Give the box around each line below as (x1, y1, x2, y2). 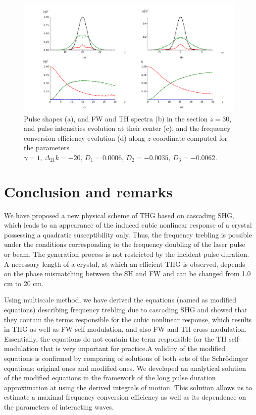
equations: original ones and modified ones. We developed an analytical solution (4, 362, 246, 373)
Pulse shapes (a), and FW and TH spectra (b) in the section (24, 113, 208, 123)
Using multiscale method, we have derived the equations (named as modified (4, 295, 236, 305)
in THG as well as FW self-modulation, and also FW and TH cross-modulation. (4, 324, 247, 334)
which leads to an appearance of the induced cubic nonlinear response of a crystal (4, 220, 252, 230)
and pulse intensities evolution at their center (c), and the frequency (24, 123, 231, 133)
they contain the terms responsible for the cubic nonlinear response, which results (4, 314, 252, 324)
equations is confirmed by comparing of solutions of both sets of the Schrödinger (4, 353, 248, 363)
